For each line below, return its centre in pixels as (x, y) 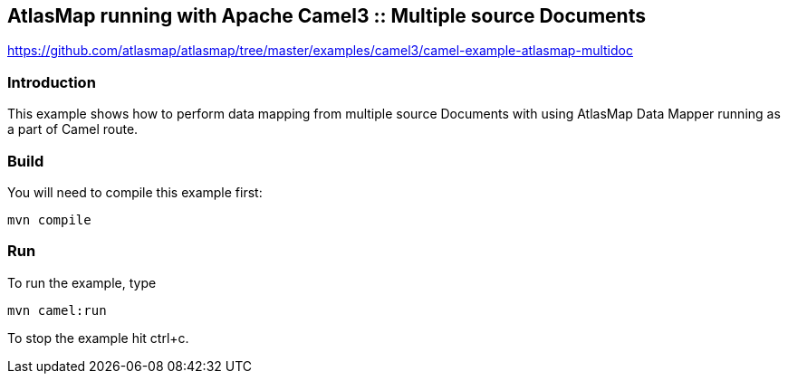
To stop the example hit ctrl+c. (98, 338)
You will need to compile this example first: (135, 192)
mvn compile (49, 219)
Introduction (52, 82)
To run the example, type (82, 282)
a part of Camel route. (73, 129)
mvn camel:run (57, 310)
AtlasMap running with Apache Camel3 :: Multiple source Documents (327, 16)
